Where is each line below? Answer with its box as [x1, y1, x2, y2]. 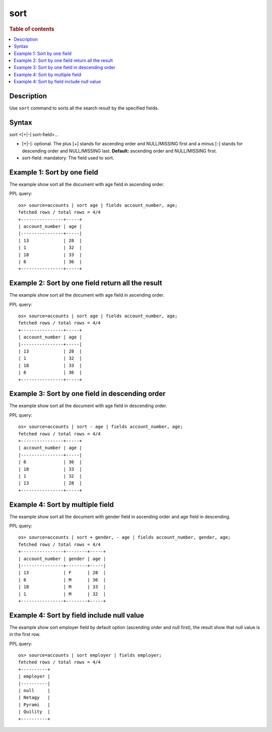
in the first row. [9, 631, 40, 638]
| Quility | [18, 709, 50, 715]
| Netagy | [18, 695, 50, 701]
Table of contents [9, 25, 55, 32]
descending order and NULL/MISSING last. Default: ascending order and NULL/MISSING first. [22, 148, 217, 154]
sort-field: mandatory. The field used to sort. [22, 155, 114, 161]
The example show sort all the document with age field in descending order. [9, 403, 167, 409]
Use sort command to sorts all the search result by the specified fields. [9, 105, 159, 111]
